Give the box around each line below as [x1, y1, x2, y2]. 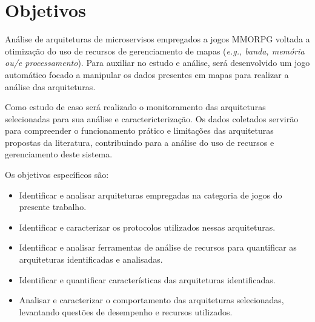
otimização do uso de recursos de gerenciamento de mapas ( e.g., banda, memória [5, 44, 305, 57]
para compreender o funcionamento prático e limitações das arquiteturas [5, 124, 274, 137]
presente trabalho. [19, 200, 87, 213]
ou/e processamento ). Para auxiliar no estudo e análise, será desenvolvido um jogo [5, 56, 310, 69]
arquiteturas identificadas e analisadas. [19, 253, 163, 266]
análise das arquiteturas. [5, 80, 96, 93]
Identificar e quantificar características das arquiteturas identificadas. [19, 273, 276, 286]
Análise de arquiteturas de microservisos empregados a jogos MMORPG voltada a [5, 33, 310, 45]
